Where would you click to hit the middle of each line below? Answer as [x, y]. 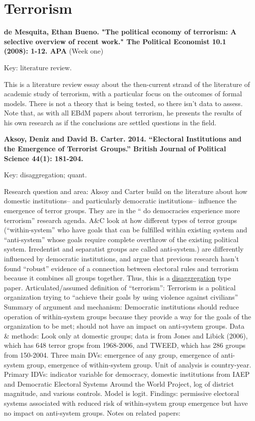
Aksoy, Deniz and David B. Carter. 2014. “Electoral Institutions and [123, 139]
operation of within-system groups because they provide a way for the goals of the [127, 316]
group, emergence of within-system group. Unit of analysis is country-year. [139, 364]
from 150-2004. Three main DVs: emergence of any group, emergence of [112, 354]
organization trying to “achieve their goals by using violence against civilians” [121, 297]
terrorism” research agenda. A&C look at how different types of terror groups [121, 220]
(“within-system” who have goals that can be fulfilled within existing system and [126, 230]
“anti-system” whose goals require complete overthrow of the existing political [121, 239]
